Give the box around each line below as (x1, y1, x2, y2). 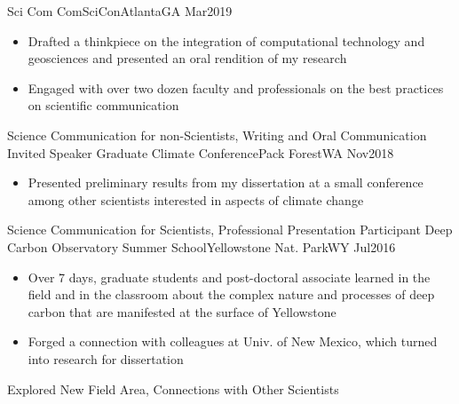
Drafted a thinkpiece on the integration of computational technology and (28, 31, 425, 50)
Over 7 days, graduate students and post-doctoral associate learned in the (28, 267, 431, 286)
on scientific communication (28, 96, 179, 115)
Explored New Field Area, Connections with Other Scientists (7, 379, 339, 398)
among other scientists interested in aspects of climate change (28, 190, 364, 209)
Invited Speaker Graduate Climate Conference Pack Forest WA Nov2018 (7, 143, 394, 162)
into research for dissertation (28, 349, 184, 368)
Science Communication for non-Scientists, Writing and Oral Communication (7, 125, 427, 144)
